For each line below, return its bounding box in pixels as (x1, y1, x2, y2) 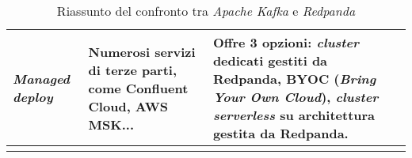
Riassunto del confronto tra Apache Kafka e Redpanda (56, 2, 356, 20)
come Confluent (88, 78, 189, 97)
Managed (13, 70, 71, 88)
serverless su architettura (212, 106, 376, 124)
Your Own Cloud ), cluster (212, 88, 379, 106)
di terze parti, (88, 60, 177, 79)
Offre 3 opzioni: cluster (212, 33, 360, 51)
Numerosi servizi (88, 42, 196, 61)
